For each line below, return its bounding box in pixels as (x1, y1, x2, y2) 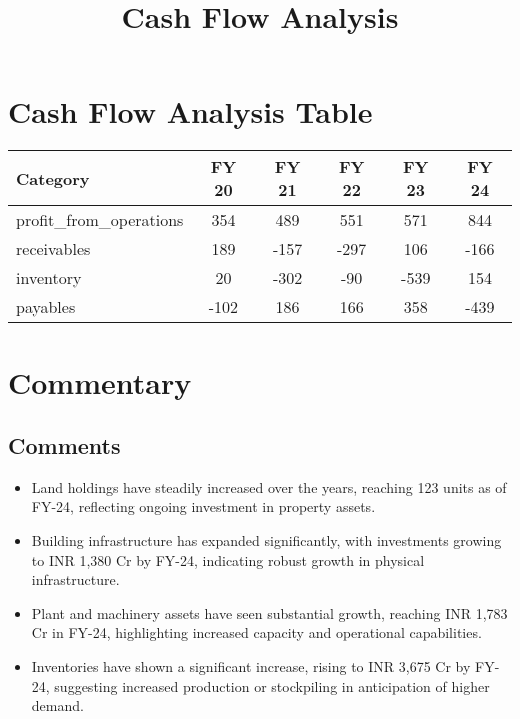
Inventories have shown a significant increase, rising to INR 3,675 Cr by (31, 656, 471, 677)
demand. (31, 695, 84, 716)
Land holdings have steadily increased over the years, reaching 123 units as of (31, 476, 507, 497)
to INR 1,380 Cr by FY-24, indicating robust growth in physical (31, 549, 425, 570)
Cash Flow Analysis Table (8, 91, 373, 132)
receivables (16, 237, 91, 261)
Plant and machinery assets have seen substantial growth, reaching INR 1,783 (31, 602, 508, 623)
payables (16, 295, 76, 319)
